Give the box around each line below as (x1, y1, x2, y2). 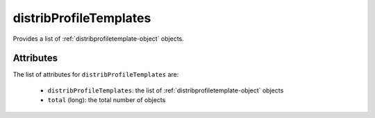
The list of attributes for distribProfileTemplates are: (12, 70, 179, 79)
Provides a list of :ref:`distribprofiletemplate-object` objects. (12, 35, 184, 43)
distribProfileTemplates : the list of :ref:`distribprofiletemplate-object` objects (47, 86, 284, 95)
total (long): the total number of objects (47, 96, 166, 104)
